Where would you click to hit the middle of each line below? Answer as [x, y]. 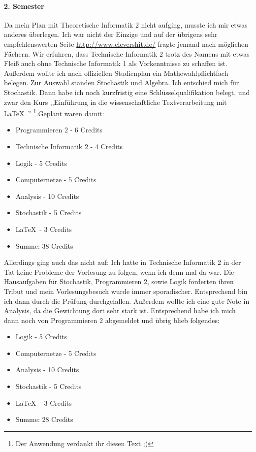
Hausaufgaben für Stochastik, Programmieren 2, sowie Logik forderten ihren [119, 281]
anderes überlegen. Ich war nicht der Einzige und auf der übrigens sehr [111, 34]
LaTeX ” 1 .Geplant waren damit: [54, 113]
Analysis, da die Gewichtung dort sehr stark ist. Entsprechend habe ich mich [120, 310]
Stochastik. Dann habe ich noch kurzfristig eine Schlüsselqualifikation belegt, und [127, 92]
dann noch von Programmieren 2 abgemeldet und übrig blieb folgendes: [112, 320]
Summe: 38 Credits [44, 245]
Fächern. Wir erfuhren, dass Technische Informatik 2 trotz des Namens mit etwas [127, 53]
